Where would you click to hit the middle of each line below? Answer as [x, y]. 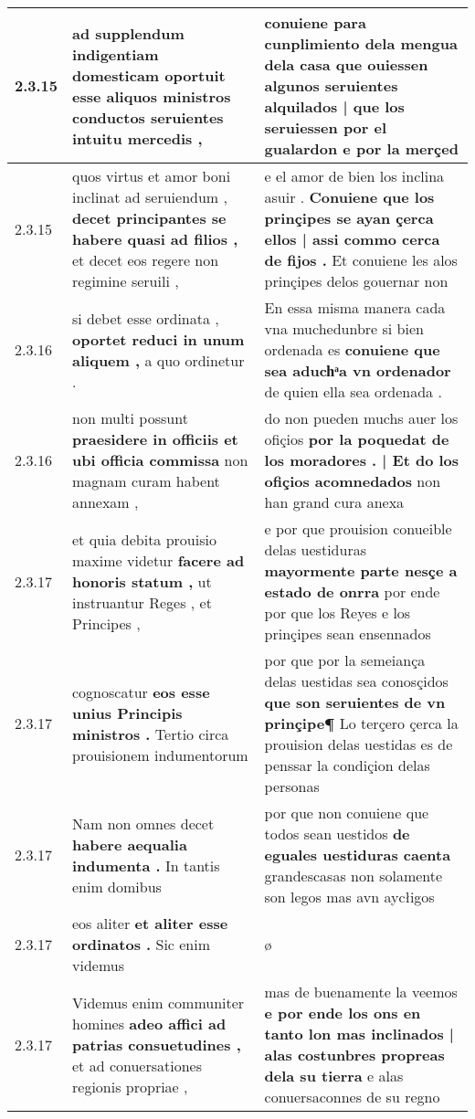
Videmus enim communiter [158, 1002]
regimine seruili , [126, 281]
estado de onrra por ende [352, 591]
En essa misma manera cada [355, 307]
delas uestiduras [315, 549]
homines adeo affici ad [149, 1023]
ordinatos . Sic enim [142, 944]
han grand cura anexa [334, 502]
